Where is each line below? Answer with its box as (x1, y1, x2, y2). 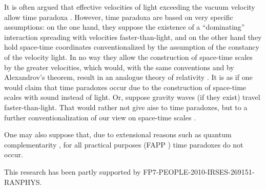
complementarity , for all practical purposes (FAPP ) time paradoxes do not (4, 139, 243, 150)
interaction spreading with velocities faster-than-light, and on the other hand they (4, 31, 262, 42)
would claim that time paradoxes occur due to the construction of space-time (4, 81, 247, 92)
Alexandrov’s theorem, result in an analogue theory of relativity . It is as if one (4, 72, 253, 82)
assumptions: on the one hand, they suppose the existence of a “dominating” (4, 22, 245, 32)
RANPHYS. (4, 176, 42, 187)
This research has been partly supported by (4, 166, 141, 177)
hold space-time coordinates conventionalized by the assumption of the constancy (4, 41, 259, 52)
